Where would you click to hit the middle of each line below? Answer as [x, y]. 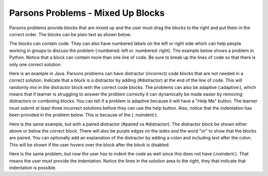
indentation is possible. [33, 168]
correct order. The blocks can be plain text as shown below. [70, 34]
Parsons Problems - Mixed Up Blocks [87, 13]
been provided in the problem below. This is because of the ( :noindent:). [84, 115]
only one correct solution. [35, 64]
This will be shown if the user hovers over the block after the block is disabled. [90, 145]
